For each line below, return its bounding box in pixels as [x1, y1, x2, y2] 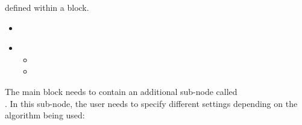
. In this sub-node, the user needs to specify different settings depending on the [5, 97, 298, 109]
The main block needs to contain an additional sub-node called [5, 85, 238, 97]
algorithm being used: [5, 109, 85, 121]
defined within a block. [5, 1, 89, 13]
